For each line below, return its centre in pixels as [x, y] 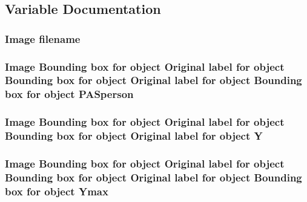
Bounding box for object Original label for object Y [134, 136]
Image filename [43, 38]
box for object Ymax [57, 191]
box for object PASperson [69, 94]
